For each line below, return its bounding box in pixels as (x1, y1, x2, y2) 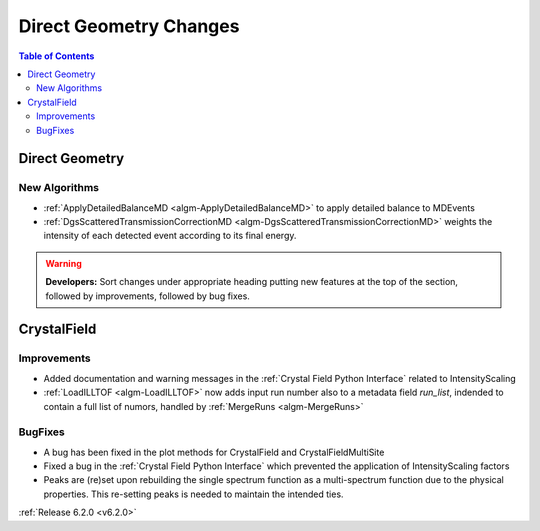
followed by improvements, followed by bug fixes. (45, 290, 250, 302)
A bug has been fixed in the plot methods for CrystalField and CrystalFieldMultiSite (43, 446, 385, 458)
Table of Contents (18, 50, 95, 62)
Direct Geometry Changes (18, 15, 240, 37)
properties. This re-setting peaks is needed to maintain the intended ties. (43, 488, 344, 500)
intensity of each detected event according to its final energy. (43, 230, 297, 242)
